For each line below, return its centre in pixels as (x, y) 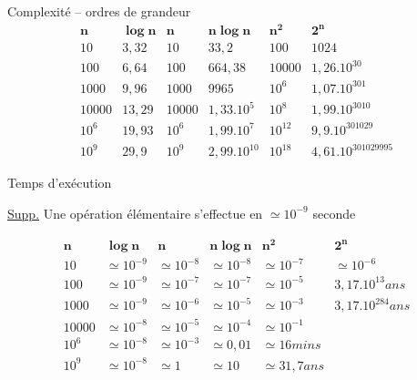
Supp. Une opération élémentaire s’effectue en (135, 213)
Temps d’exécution (60, 183)
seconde (334, 213)
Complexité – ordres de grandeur (99, 11)
